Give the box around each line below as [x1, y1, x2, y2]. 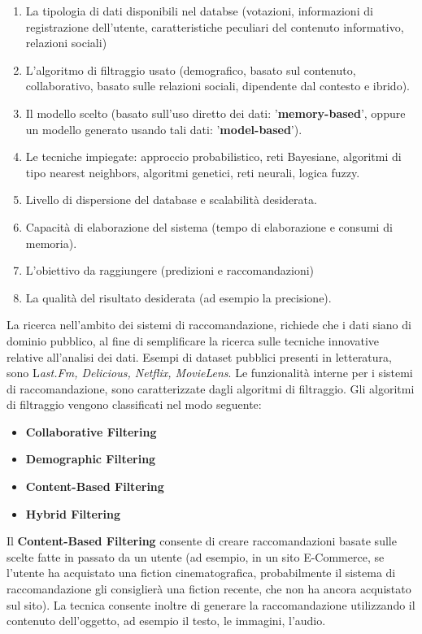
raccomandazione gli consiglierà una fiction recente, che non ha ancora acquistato [7, 580, 411, 597]
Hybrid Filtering [25, 505, 121, 522]
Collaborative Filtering [25, 423, 157, 440]
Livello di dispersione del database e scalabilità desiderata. [25, 191, 317, 208]
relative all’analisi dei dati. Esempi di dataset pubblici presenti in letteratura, [7, 348, 392, 365]
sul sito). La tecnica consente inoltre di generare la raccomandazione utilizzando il [7, 596, 415, 613]
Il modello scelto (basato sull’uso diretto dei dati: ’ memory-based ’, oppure [25, 104, 406, 121]
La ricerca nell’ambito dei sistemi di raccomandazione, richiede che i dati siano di [7, 316, 411, 333]
